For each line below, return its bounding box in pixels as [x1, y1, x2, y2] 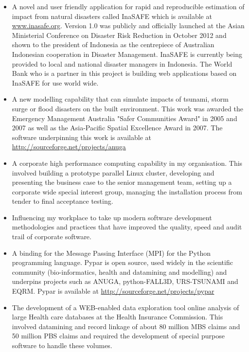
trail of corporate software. [12, 231, 91, 242]
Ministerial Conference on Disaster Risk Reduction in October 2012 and [12, 30, 227, 40]
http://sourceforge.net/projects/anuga [12, 141, 126, 152]
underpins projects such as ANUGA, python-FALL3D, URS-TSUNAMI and [12, 276, 238, 286]
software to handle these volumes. [12, 340, 112, 350]
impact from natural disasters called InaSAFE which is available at [12, 11, 212, 21]
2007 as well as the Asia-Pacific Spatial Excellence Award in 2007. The [12, 123, 223, 133]
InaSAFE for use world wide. [12, 77, 99, 88]
